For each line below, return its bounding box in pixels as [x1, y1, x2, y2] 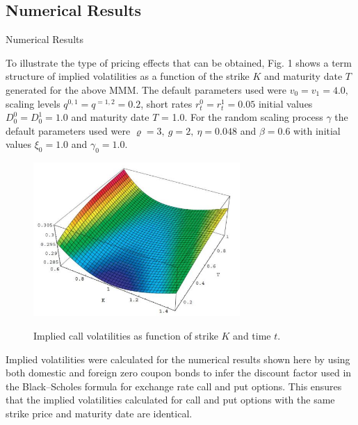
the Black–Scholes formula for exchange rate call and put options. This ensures [6, 378, 342, 393]
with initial [293, 123, 341, 137]
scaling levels [6, 96, 60, 110]
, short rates [140, 96, 193, 110]
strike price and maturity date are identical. [6, 406, 193, 420]
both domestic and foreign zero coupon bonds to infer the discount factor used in [6, 365, 352, 380]
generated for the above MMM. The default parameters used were [6, 82, 286, 97]
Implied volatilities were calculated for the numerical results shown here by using [6, 351, 350, 366]
